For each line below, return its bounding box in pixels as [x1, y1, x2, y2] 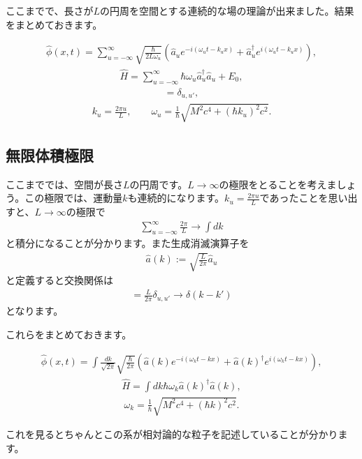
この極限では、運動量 [24, 190, 123, 205]
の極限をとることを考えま [219, 176, 337, 191]
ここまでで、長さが [6, 3, 94, 17]
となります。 [6, 303, 64, 317]
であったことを [259, 190, 328, 205]
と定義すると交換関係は [6, 273, 113, 287]
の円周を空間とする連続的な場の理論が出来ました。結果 [100, 3, 354, 17]
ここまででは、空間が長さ [6, 176, 123, 191]
